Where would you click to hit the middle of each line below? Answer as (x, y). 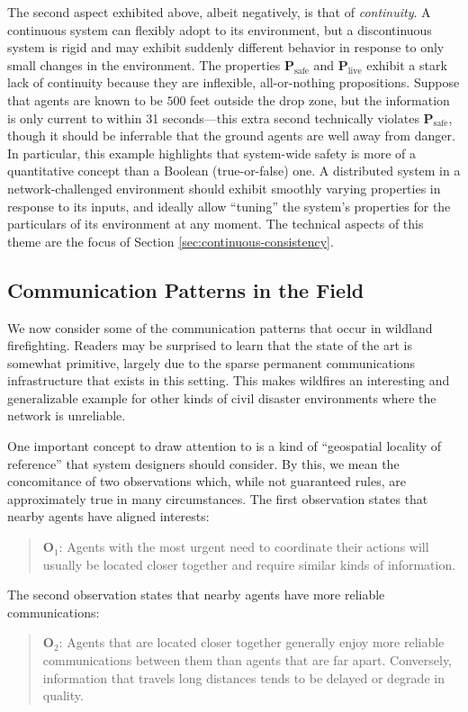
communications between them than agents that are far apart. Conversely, (247, 660)
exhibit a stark (407, 64)
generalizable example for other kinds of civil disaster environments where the (222, 397)
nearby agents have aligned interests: (108, 516)
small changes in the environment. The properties (144, 64)
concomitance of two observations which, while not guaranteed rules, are (207, 481)
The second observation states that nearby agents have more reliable (196, 595)
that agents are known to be (85, 99)
